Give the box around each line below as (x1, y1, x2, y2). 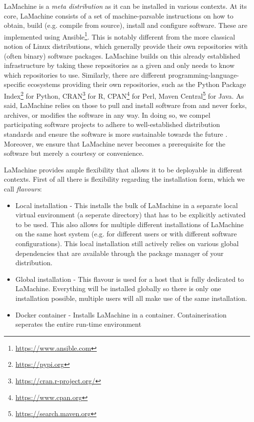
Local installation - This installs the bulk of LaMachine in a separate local (15, 200, 238, 210)
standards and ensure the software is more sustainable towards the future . (4, 129, 228, 139)
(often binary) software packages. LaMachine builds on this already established (4, 50, 240, 61)
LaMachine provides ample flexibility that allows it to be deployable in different (4, 164, 243, 174)
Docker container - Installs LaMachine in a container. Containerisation (15, 309, 227, 319)
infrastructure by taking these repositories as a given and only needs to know (4, 60, 234, 70)
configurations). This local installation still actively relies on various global (15, 238, 239, 248)
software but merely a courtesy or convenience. (4, 148, 144, 158)
